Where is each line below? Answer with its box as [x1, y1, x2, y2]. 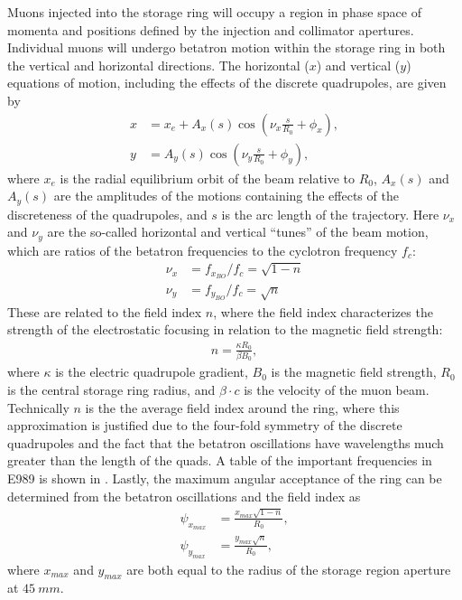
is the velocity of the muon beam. [244, 380, 430, 399]
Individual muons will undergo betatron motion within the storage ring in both [7, 38, 446, 57]
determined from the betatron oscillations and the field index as [7, 486, 361, 505]
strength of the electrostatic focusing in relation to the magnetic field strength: [7, 320, 443, 339]
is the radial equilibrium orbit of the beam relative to [60, 168, 356, 187]
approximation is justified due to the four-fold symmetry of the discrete [7, 416, 402, 435]
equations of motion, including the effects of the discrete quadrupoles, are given [7, 73, 447, 92]
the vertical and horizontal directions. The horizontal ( [7, 55, 310, 74]
